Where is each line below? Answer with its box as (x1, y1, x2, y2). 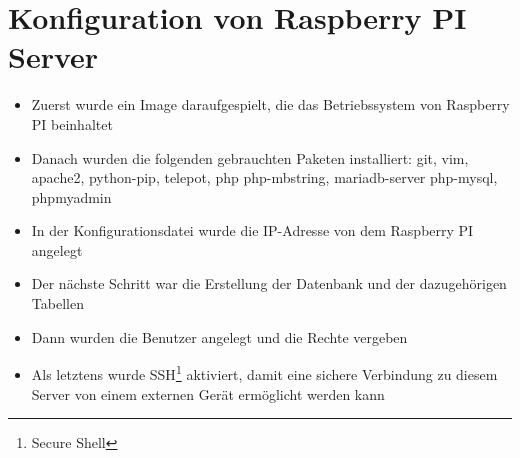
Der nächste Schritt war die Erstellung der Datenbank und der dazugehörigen (31, 273, 507, 294)
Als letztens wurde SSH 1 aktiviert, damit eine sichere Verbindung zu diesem (31, 361, 498, 384)
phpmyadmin (31, 186, 112, 207)
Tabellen (31, 293, 84, 314)
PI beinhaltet (31, 113, 113, 134)
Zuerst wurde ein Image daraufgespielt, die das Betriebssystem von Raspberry (31, 94, 510, 115)
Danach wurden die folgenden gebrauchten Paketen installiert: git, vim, (31, 147, 469, 168)
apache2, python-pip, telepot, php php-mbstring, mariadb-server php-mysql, (31, 167, 498, 188)
